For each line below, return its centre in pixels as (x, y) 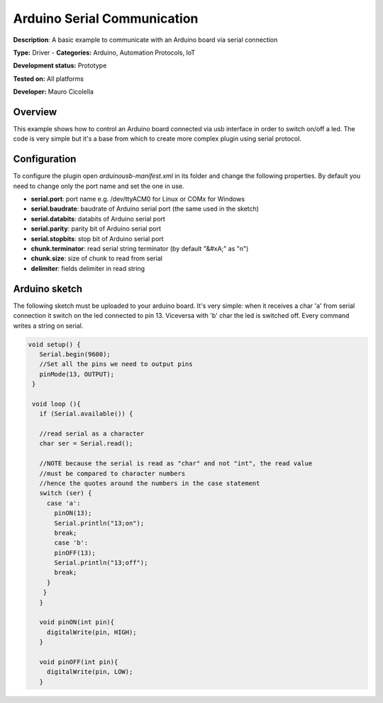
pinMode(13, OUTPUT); (77, 374)
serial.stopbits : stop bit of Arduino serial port (97, 238)
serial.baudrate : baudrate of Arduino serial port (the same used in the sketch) (145, 209)
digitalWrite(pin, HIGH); (92, 632)
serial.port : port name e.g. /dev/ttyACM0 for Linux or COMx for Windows (138, 199)
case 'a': (63, 503)
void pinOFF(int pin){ (79, 662)
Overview (35, 112)
